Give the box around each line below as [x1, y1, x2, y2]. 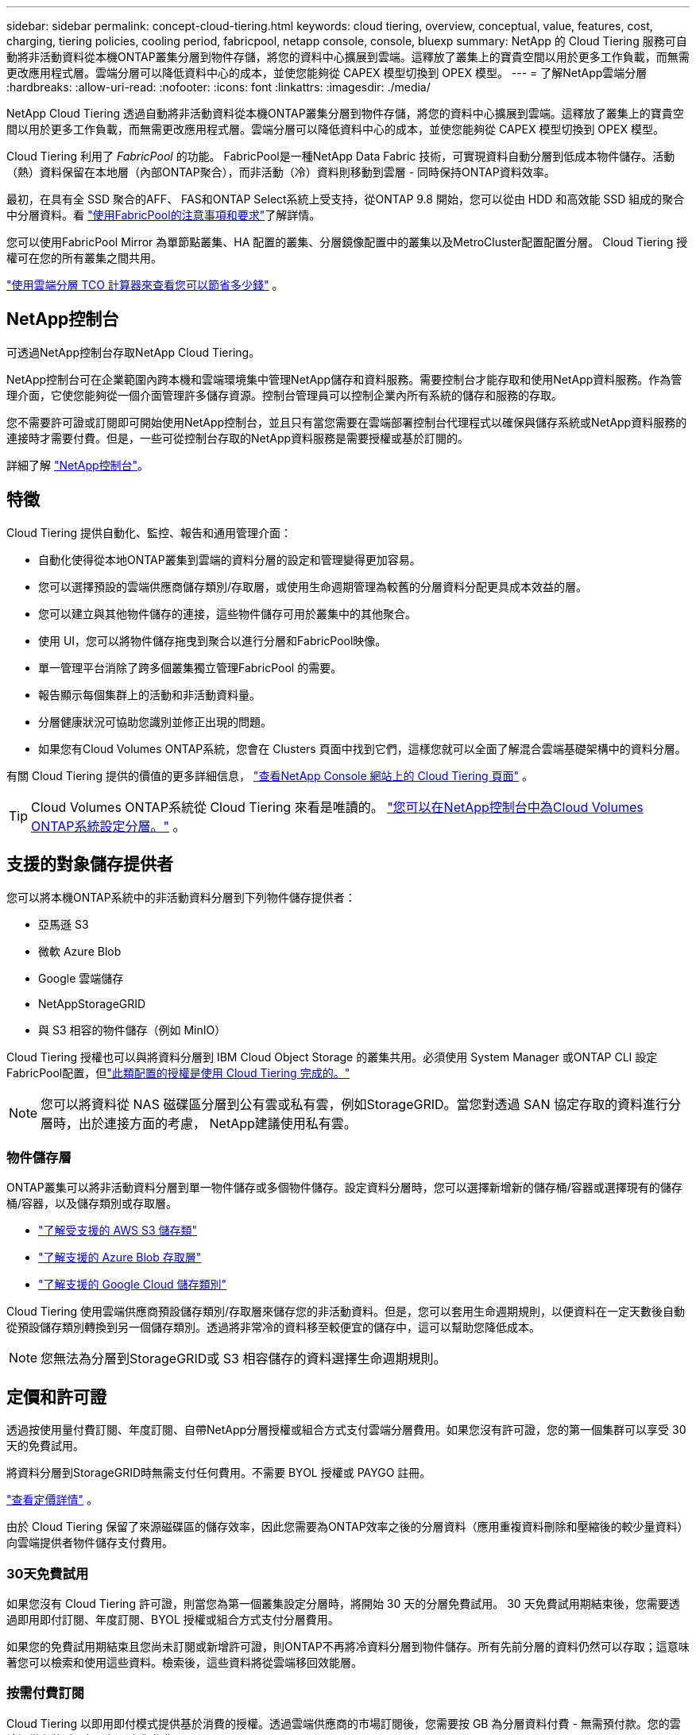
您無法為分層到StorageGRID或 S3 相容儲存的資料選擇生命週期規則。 [41, 1351, 447, 1367]
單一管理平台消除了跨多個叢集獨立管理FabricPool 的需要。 [38, 660, 342, 674]
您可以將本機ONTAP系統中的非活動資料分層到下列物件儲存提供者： [6, 890, 356, 904]
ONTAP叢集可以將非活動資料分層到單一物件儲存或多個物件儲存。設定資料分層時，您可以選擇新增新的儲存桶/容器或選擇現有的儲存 [6, 1180, 682, 1195]
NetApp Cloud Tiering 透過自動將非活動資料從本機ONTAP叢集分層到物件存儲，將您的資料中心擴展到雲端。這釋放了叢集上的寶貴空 [6, 106, 684, 120]
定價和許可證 [6, 1386, 106, 1407]
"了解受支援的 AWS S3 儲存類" [38, 1223, 198, 1238]
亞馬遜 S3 [38, 917, 89, 931]
